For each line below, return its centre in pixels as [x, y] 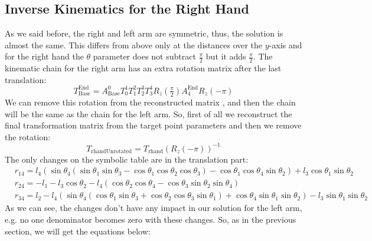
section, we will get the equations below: [78, 231]
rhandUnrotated [112, 152]
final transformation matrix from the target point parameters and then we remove [153, 125]
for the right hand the [44, 56]
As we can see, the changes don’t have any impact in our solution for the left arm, [154, 208]
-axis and [285, 44]
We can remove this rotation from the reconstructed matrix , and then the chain [150, 102]
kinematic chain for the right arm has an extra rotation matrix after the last [143, 68]
